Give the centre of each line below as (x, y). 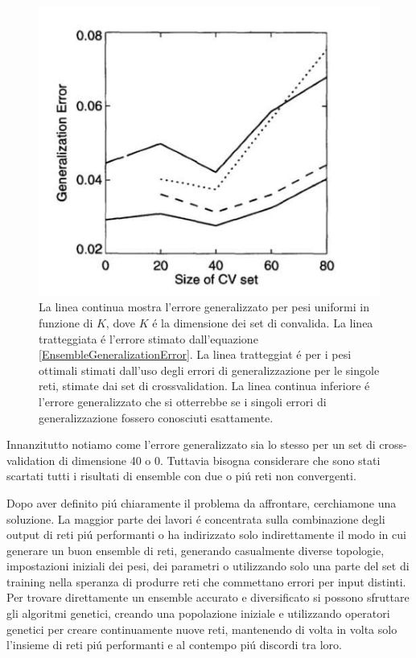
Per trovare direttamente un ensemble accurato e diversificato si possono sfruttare (208, 597)
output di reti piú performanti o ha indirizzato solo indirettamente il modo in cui (206, 535)
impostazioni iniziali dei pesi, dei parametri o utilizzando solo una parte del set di (208, 566)
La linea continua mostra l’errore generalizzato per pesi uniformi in (204, 307)
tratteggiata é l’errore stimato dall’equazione (148, 338)
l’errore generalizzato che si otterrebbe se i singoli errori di (183, 401)
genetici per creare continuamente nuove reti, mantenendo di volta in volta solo (202, 629)
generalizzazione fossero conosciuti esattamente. (156, 417)
